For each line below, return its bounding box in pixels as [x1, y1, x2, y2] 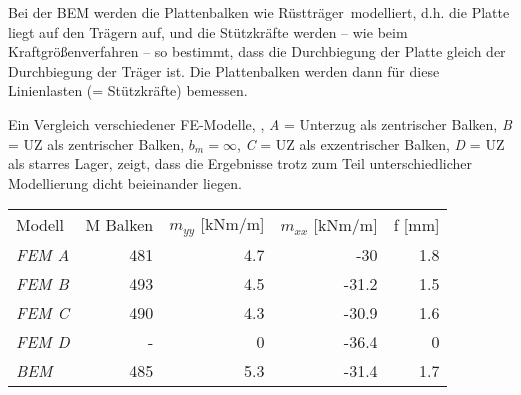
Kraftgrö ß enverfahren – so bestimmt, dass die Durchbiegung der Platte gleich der [8, 41, 506, 62]
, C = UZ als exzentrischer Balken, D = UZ [236, 133, 505, 154]
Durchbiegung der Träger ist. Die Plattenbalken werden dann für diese [8, 60, 440, 81]
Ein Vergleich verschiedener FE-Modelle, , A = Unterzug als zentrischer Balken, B [8, 113, 512, 134]
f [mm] [393, 213, 440, 237]
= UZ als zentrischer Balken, [8, 133, 185, 154]
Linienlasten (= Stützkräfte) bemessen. [8, 80, 248, 101]
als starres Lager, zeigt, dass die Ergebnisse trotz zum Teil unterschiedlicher [8, 153, 473, 174]
